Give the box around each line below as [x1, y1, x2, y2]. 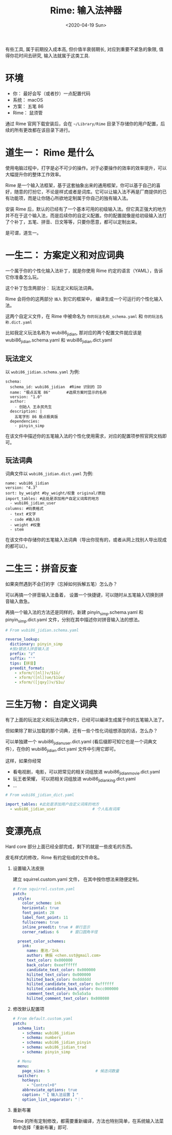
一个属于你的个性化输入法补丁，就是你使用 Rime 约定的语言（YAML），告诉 [5, 268, 163, 274]
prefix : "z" [10, 651, 36, 656]
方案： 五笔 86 [12, 103, 44, 109]
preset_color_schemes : [17, 938, 66, 944]
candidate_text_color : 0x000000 [26, 967, 96, 972]
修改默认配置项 [12, 1006, 45, 1012]
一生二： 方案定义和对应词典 [5, 250, 124, 261]
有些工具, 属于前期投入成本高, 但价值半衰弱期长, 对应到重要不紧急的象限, [5, 46, 158, 52]
